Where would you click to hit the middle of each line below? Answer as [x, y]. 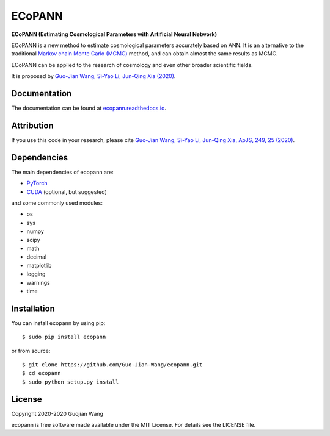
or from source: [31, 351]
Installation [33, 308]
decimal [37, 257]
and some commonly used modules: [57, 203]
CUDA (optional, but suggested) [67, 191]
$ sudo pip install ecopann [64, 337]
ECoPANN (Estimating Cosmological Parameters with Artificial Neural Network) [114, 34]
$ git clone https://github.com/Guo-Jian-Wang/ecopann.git [112, 365]
